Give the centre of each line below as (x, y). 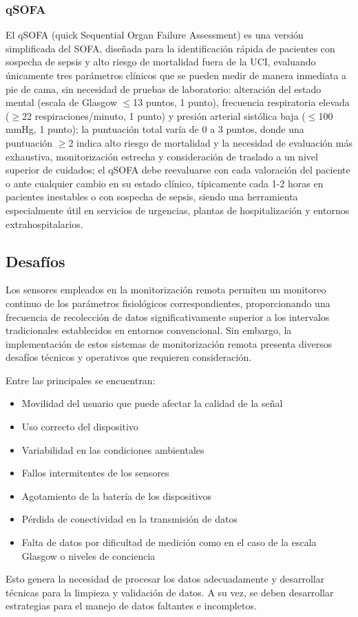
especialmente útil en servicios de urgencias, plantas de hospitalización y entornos (178, 210)
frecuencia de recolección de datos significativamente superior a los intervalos (168, 316)
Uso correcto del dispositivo (80, 427)
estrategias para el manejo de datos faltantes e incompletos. (131, 606)
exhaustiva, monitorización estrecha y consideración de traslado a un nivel (162, 156)
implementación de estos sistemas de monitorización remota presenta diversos (169, 343)
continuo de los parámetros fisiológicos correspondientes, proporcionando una (168, 303)
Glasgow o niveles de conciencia (88, 555)
